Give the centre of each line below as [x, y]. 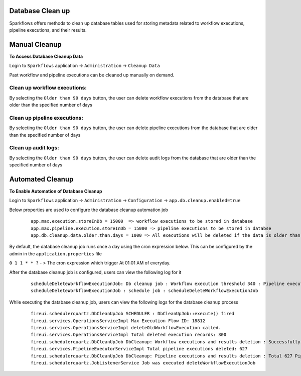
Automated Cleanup [41, 179]
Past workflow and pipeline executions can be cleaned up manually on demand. [92, 75]
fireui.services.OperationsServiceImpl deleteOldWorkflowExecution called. [126, 327]
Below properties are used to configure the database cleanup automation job [89, 210]
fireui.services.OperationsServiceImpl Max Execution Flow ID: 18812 [118, 321]
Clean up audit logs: [34, 148]
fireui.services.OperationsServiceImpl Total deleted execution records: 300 [129, 335]
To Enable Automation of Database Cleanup [56, 192]
